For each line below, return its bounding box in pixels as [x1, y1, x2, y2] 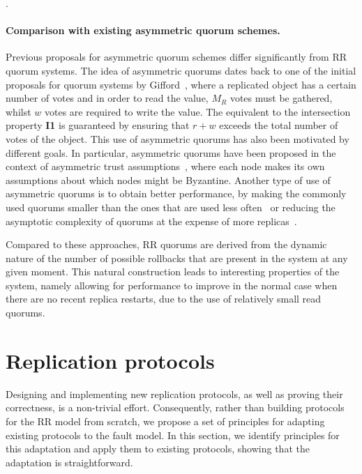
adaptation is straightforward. [6, 454, 133, 469]
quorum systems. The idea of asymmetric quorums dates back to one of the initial [6, 63, 356, 77]
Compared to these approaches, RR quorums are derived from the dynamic [6, 237, 327, 252]
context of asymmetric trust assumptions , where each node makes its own [6, 159, 325, 174]
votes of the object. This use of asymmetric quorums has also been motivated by [6, 131, 349, 146]
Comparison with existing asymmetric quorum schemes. [6, 23, 280, 38]
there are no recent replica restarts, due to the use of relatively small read [6, 291, 322, 306]
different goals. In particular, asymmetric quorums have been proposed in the [6, 145, 336, 160]
